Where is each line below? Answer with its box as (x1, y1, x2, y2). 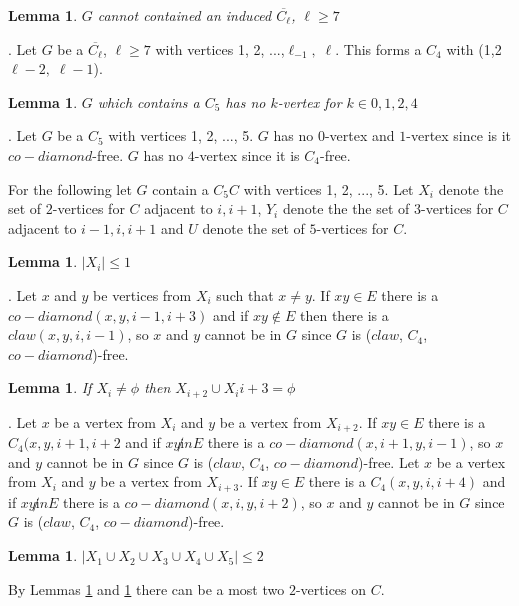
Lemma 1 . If (8, 377, 92, 398)
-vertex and (324, 125, 395, 146)
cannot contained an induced (97, 5, 272, 25)
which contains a (97, 91, 200, 112)
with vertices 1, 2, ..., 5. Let (243, 178, 414, 199)
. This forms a (335, 38, 422, 59)
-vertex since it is (194, 144, 300, 165)
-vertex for (277, 91, 342, 112)
